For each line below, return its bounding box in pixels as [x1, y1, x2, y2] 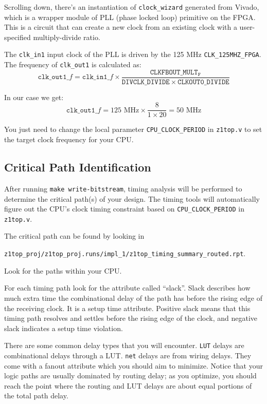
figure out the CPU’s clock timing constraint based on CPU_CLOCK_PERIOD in [4, 203, 245, 214]
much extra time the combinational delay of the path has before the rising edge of [4, 292, 262, 303]
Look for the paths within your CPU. [4, 265, 122, 276]
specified [4, 31, 31, 42]
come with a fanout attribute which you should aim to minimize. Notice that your [4, 360, 263, 371]
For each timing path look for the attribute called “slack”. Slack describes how [4, 282, 251, 293]
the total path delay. [4, 390, 68, 401]
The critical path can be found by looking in [4, 230, 145, 241]
